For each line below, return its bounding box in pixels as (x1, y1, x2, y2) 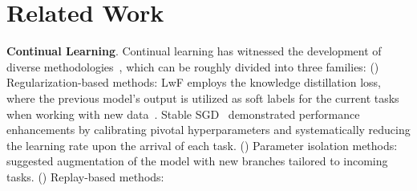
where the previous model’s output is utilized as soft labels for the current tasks (6, 89, 399, 106)
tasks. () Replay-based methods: (6, 168, 164, 185)
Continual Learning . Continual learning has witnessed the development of (6, 43, 382, 59)
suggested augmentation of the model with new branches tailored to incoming (6, 152, 388, 169)
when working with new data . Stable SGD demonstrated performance (6, 105, 360, 122)
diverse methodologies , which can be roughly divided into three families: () (6, 58, 379, 75)
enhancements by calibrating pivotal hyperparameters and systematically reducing (6, 121, 411, 138)
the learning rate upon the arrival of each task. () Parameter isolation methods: (6, 136, 398, 153)
